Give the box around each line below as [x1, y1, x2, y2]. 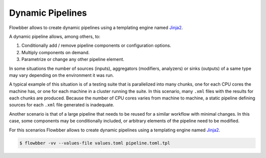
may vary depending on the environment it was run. [9, 72, 114, 78]
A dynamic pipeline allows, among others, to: [9, 33, 100, 39]
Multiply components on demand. [21, 49, 90, 55]
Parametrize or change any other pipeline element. [21, 57, 125, 63]
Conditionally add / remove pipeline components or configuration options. [21, 42, 171, 49]
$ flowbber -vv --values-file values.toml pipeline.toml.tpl [19, 140, 170, 146]
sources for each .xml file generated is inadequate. [9, 102, 114, 108]
